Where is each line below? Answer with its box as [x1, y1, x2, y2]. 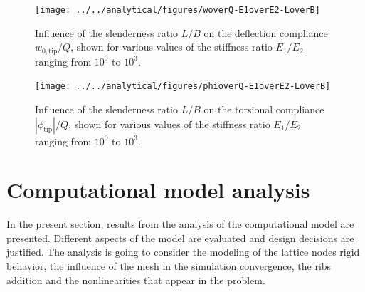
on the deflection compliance [203, 25, 328, 40]
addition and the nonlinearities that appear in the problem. [6, 272, 265, 287]
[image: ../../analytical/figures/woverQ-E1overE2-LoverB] [35, 5, 320, 15]
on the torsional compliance [203, 101, 324, 116]
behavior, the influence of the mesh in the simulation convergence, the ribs [6, 259, 332, 273]
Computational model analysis [6, 175, 310, 204]
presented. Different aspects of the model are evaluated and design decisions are [6, 230, 354, 245]
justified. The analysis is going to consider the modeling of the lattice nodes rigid [6, 244, 360, 259]
